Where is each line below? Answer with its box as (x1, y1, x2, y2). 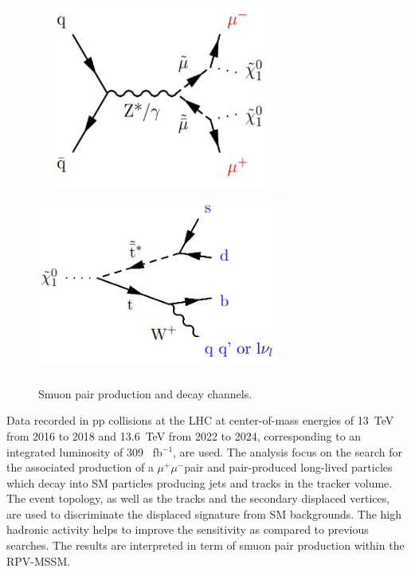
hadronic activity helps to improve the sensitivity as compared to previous (6, 521, 369, 538)
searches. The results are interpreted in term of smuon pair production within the (6, 537, 405, 554)
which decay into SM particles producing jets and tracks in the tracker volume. (6, 474, 393, 491)
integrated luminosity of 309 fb (6, 443, 162, 460)
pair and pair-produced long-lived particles (184, 459, 393, 476)
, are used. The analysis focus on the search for (173, 443, 402, 460)
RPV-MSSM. (6, 552, 71, 569)
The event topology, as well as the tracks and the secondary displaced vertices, (6, 490, 390, 507)
